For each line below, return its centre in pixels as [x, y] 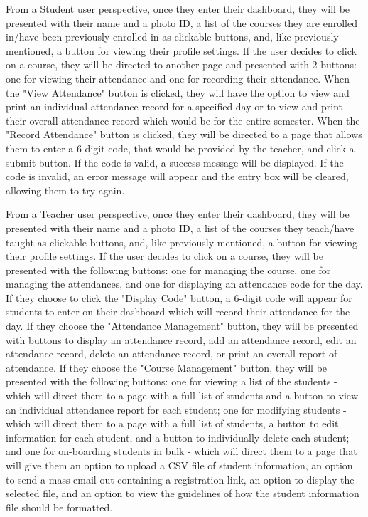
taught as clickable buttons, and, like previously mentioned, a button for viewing [182, 242]
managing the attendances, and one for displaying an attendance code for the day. [184, 284]
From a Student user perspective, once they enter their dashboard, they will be [178, 9]
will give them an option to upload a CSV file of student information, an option [179, 465]
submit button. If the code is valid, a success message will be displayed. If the [175, 162]
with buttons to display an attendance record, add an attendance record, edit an [181, 339]
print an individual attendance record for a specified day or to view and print [174, 106]
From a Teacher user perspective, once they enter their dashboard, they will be [178, 214]
